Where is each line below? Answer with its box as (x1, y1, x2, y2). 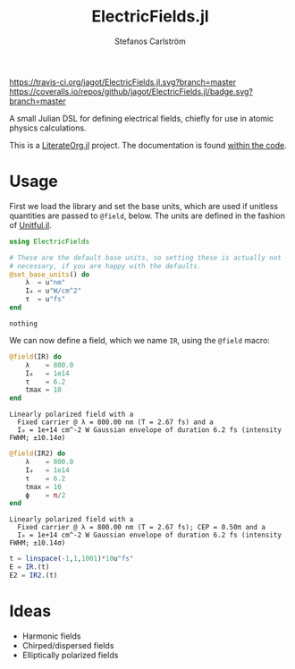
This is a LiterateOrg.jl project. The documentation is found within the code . (9, 140, 288, 150)
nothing (9, 319, 38, 328)
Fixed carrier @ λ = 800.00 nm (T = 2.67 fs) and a (17, 418, 215, 427)
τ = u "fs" (25, 295, 66, 304)
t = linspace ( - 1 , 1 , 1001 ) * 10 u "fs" (9, 555, 134, 563)
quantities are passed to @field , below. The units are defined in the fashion (9, 210, 286, 221)
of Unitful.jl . (9, 219, 52, 230)
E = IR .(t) (9, 563, 50, 572)
